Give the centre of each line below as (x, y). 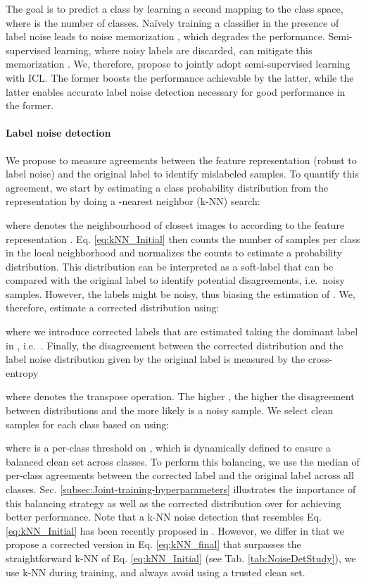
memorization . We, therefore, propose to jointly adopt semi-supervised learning (178, 64)
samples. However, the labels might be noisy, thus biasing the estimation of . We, (181, 293)
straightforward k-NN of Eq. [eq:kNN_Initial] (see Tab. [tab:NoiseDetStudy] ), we (181, 558)
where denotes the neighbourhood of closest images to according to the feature (175, 224)
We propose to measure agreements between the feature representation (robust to (181, 160)
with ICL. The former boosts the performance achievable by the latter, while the (180, 77)
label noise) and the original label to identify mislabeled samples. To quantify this (182, 174)
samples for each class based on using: (88, 424)
